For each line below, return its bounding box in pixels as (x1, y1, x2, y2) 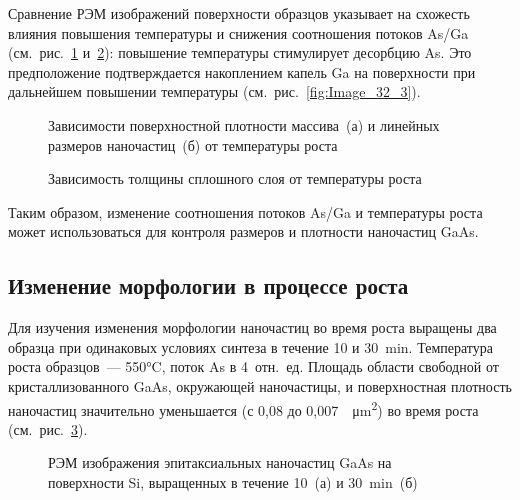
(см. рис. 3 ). (8, 418, 88, 439)
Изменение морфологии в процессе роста (8, 270, 409, 301)
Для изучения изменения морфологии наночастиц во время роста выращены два (8, 317, 497, 338)
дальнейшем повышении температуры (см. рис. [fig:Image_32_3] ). (8, 81, 421, 102)
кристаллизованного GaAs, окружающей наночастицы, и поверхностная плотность (8, 375, 512, 396)
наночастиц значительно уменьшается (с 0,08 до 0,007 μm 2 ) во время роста (8, 396, 479, 420)
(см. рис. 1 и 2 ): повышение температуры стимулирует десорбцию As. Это (8, 42, 472, 63)
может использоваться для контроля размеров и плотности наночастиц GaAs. (8, 221, 479, 242)
